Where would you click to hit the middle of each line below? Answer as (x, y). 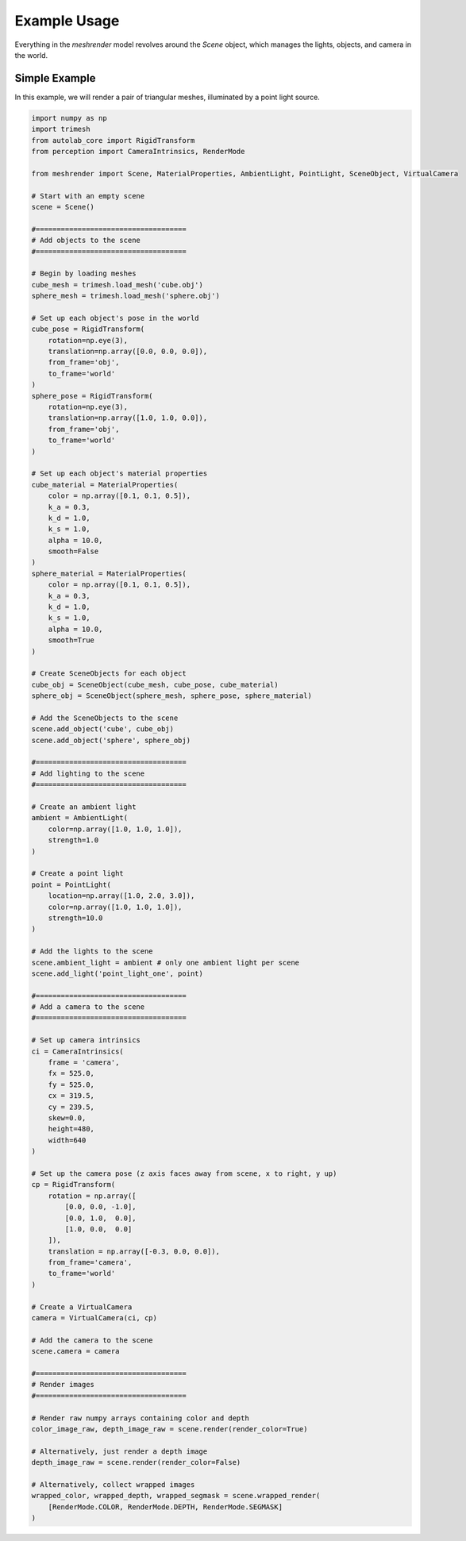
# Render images (63, 1385)
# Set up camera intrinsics (86, 1040)
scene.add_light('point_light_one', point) (117, 973)
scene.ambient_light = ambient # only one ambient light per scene (166, 962)
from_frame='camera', (90, 1263)
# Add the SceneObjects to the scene (105, 718)
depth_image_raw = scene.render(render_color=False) (136, 1462)
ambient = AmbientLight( (80, 818)
